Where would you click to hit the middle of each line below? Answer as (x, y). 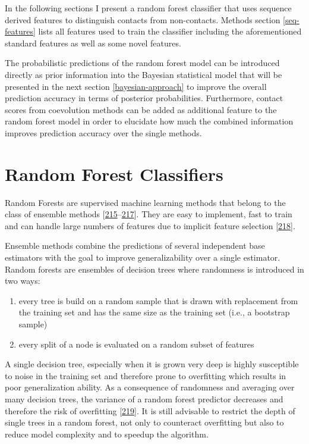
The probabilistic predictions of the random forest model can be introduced (142, 63)
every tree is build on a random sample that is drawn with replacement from (158, 300)
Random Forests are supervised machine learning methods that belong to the (145, 202)
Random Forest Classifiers (114, 173)
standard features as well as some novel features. (93, 43)
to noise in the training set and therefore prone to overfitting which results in (146, 375)
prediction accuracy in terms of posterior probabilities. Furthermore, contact (144, 98)
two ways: (23, 281)
